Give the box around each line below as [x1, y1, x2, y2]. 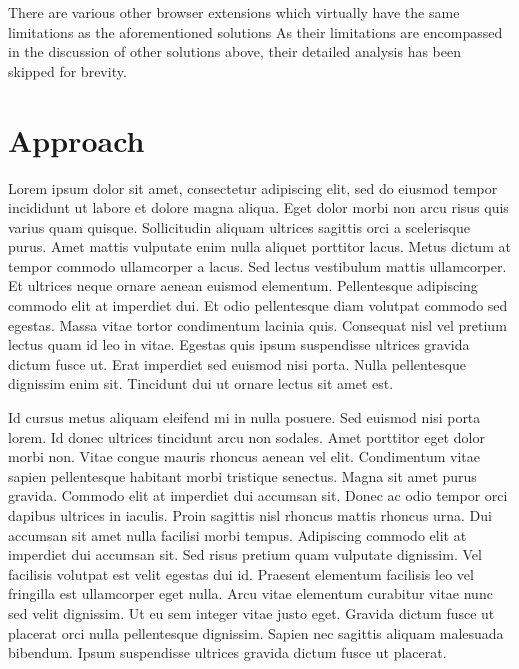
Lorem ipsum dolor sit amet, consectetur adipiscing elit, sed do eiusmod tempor [8, 177, 498, 198]
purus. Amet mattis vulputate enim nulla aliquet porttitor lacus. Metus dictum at [8, 236, 511, 257]
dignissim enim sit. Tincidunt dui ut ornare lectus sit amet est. [8, 373, 394, 394]
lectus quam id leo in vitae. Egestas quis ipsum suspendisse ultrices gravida [8, 334, 470, 355]
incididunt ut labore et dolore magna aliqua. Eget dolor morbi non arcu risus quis [8, 197, 509, 218]
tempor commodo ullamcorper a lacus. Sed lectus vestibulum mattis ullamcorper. [8, 255, 507, 276]
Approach [8, 119, 145, 160]
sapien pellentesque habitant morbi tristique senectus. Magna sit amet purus [8, 465, 477, 486]
